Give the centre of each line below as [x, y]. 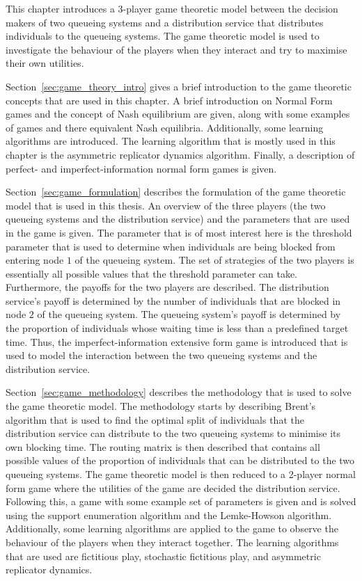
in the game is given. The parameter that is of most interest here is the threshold [179, 232]
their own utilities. [45, 63]
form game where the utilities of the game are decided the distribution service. [173, 487]
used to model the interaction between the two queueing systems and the [162, 355]
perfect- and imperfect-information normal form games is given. [141, 168]
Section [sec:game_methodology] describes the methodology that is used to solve [179, 392]
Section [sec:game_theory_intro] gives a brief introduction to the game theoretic [179, 86]
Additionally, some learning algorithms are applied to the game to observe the [172, 528]
